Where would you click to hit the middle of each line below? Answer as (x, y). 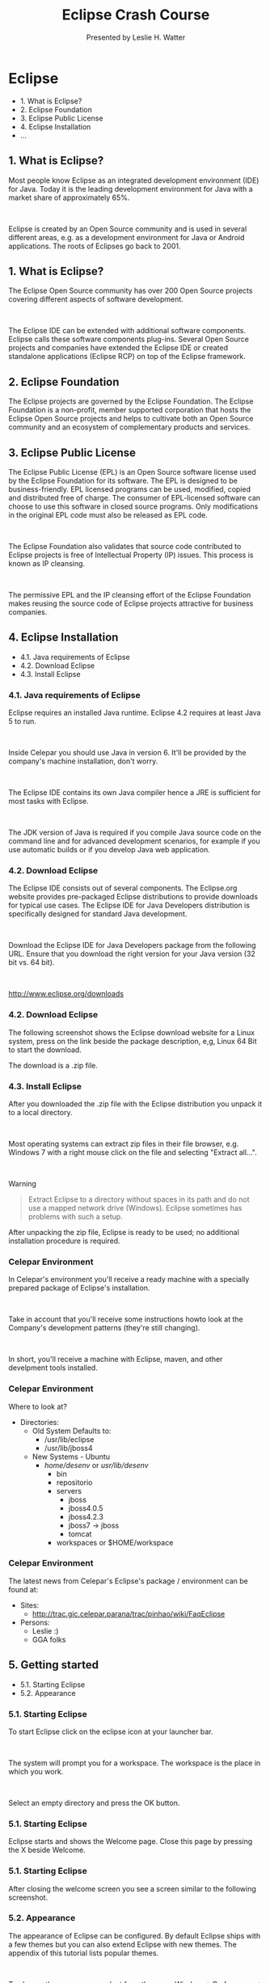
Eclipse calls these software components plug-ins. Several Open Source (129, 339)
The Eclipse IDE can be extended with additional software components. (127, 331)
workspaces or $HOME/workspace (115, 1542)
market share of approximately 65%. (69, 197)
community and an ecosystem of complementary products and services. (129, 427)
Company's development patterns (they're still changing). (104, 1328)
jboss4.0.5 (86, 1508)
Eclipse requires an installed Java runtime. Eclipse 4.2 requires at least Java (135, 712)
